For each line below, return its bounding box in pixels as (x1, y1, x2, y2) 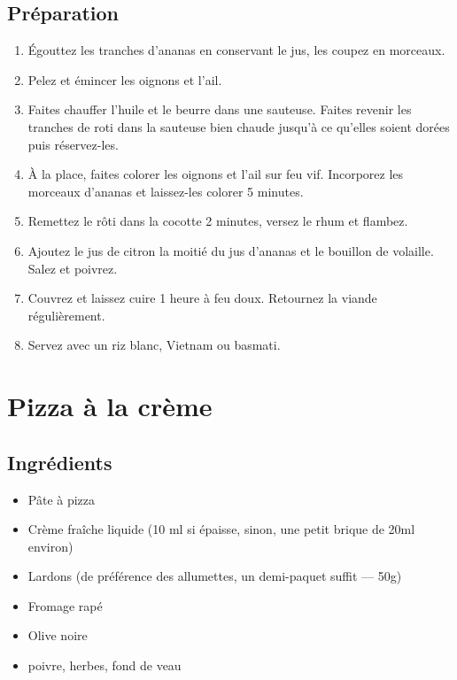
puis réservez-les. (27, 135, 119, 153)
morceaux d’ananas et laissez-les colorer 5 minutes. (27, 182, 304, 200)
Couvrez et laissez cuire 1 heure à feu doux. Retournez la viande (27, 289, 377, 307)
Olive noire (27, 626, 88, 645)
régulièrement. (27, 305, 105, 324)
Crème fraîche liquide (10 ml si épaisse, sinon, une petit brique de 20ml (27, 520, 415, 538)
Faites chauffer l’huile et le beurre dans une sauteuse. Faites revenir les (27, 100, 412, 119)
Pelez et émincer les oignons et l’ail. (27, 70, 222, 89)
